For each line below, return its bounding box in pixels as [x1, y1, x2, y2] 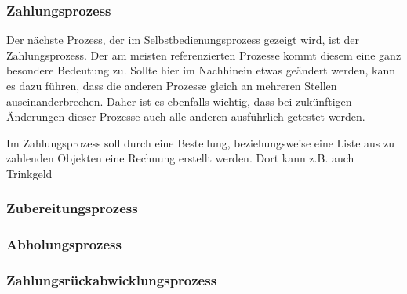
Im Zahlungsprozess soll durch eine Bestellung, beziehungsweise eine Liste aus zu [6, 134, 394, 151]
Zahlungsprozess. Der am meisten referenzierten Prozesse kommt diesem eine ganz [6, 46, 402, 63]
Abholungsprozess [6, 234, 122, 254]
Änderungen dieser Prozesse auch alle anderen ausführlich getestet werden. [6, 108, 365, 125]
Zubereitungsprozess [6, 198, 138, 218]
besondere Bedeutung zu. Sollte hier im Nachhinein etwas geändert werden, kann [6, 62, 395, 78]
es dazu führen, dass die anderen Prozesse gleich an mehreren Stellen [6, 78, 337, 93]
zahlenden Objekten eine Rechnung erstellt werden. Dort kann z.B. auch [6, 150, 354, 166]
